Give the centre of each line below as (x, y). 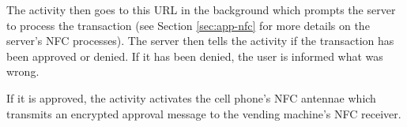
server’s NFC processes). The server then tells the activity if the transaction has (200, 41)
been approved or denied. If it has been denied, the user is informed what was (195, 56)
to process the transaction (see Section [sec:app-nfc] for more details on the (188, 25)
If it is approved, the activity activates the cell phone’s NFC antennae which (191, 97)
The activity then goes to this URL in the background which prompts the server (201, 9)
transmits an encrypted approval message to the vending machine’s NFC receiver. (204, 113)
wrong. (23, 71)
